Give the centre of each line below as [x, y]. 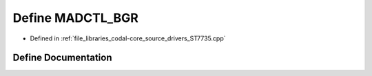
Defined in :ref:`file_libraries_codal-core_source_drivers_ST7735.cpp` [128, 38]
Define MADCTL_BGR [76, 18]
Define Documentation [62, 58]
